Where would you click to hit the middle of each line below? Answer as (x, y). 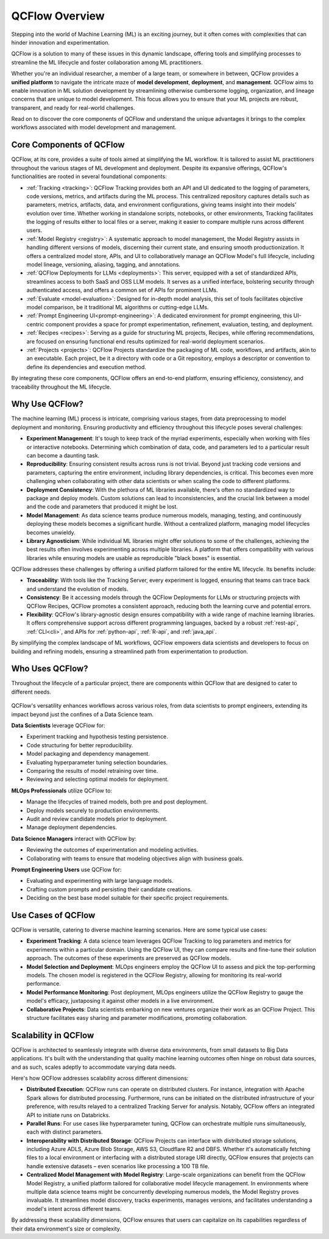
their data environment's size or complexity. (66, 1229)
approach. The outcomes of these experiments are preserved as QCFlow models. (129, 958)
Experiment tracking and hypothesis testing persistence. (97, 737)
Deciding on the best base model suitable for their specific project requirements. (128, 898)
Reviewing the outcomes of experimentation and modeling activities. (112, 850)
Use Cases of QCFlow (53, 915)
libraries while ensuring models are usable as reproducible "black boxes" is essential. (133, 558)
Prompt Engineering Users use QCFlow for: (66, 869)
